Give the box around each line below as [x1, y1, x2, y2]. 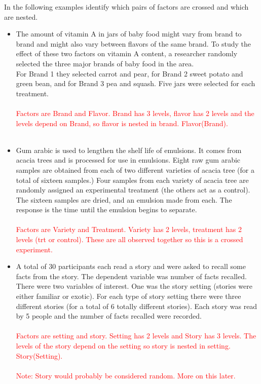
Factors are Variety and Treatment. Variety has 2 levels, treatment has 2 [16, 224, 242, 235]
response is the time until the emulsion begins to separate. [16, 204, 197, 215]
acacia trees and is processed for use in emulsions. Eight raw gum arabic [16, 155, 241, 165]
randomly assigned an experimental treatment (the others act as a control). [16, 184, 250, 195]
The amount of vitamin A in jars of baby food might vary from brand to [16, 28, 242, 39]
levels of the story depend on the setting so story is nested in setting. [16, 340, 231, 351]
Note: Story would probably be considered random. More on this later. [16, 370, 236, 380]
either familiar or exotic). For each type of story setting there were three [16, 291, 241, 301]
